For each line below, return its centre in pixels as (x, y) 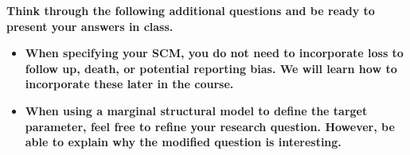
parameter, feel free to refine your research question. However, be (210, 126)
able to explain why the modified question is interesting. (183, 142)
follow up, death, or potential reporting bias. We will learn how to (211, 68)
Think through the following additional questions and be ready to (191, 10)
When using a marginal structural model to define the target (196, 110)
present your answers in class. (90, 26)
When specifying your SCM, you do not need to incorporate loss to (214, 53)
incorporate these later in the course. (129, 84)
